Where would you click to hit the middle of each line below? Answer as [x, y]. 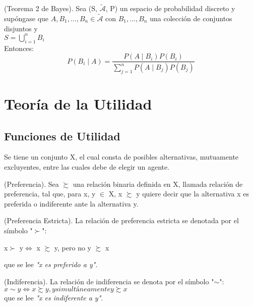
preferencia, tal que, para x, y [50, 194]
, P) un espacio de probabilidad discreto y [170, 8]
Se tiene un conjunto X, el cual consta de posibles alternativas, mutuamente [121, 157]
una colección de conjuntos [191, 18]
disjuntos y [21, 28]
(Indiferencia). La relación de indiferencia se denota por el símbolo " [109, 281]
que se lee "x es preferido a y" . [51, 264]
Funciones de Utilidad [62, 136]
